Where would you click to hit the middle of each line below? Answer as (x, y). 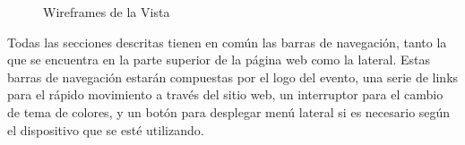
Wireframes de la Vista (107, 12)
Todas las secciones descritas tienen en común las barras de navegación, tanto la (227, 42)
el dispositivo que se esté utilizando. (106, 129)
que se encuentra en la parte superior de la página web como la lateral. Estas (219, 60)
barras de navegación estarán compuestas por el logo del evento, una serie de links (233, 77)
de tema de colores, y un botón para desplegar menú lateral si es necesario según (229, 111)
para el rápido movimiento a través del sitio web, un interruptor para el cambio (225, 94)
